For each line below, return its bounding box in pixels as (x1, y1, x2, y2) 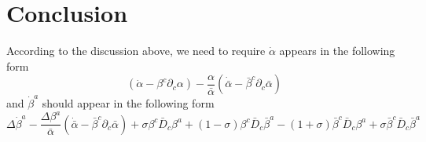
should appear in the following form (42, 95, 215, 111)
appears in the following (279, 42, 395, 59)
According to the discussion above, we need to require (6, 42, 266, 59)
